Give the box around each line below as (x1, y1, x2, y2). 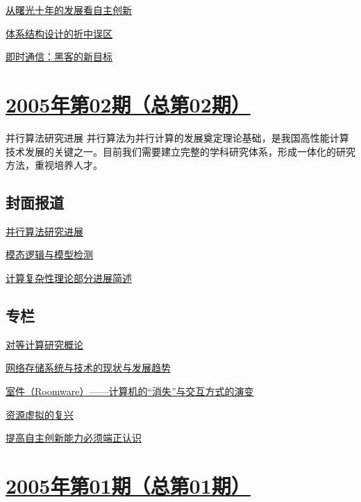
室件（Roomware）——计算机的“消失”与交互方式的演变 (6, 384, 254, 399)
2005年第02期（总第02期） (6, 90, 251, 118)
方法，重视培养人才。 (6, 158, 103, 172)
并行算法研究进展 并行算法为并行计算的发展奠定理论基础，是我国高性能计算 (6, 130, 349, 144)
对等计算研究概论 (6, 337, 83, 351)
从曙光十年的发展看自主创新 (6, 3, 132, 17)
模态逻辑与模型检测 (6, 247, 93, 262)
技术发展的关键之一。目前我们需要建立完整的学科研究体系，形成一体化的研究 (6, 144, 355, 158)
